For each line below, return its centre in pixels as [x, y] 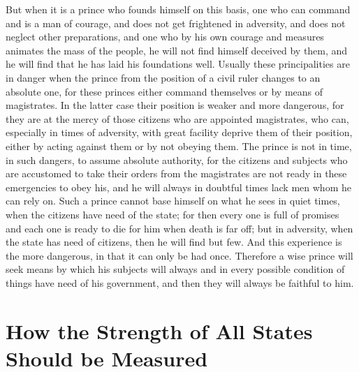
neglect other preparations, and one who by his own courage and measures [165, 37]
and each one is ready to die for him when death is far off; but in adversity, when [179, 228]
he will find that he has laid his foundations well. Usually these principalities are [178, 64]
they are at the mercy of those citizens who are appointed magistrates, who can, [177, 118]
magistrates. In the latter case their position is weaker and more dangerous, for [175, 105]
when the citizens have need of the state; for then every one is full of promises [173, 214]
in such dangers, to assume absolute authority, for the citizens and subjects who [177, 159]
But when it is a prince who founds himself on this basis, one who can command [178, 9]
